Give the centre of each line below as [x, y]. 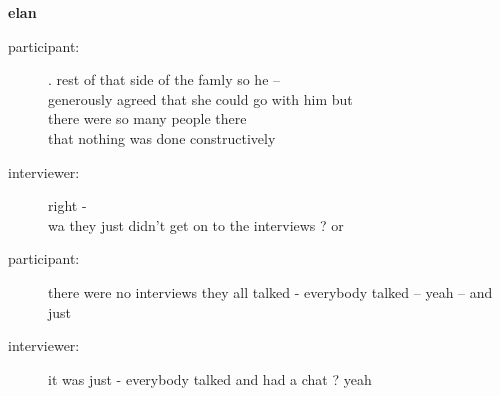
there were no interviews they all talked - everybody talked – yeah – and [270, 291]
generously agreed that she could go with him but [200, 98]
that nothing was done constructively [162, 137]
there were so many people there [147, 118]
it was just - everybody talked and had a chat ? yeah [210, 378]
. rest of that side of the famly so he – [164, 79]
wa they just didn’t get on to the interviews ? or [196, 224]
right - [67, 205]
